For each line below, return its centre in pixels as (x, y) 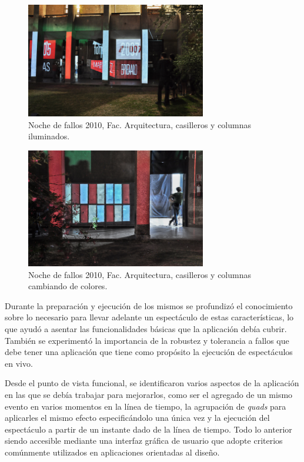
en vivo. (19, 363)
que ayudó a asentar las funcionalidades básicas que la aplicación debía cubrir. (146, 329)
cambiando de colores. (68, 286)
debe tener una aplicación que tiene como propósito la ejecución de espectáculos (149, 352)
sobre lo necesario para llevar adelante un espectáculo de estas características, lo (149, 317)
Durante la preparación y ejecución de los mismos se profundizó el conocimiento (149, 305)
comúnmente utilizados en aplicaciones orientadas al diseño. (112, 452)
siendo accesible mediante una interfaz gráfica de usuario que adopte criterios (144, 441)
